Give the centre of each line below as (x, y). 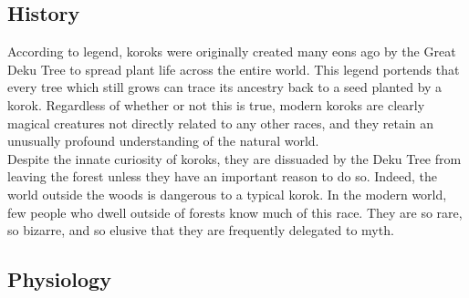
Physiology (59, 279)
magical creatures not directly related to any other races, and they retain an (221, 123)
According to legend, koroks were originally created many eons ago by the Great (232, 51)
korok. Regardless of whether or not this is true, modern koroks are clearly (216, 104)
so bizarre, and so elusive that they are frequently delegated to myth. (201, 230)
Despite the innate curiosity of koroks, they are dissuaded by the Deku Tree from (234, 158)
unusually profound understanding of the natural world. (163, 141)
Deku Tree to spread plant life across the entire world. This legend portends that (234, 69)
